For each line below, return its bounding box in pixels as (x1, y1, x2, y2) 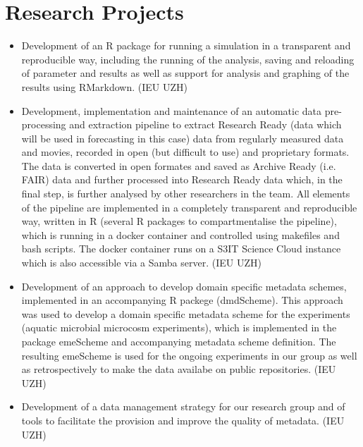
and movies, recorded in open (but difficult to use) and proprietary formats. (21, 145, 350, 159)
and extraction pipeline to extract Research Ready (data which (69, 117, 342, 132)
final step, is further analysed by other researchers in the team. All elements (21, 186, 350, 201)
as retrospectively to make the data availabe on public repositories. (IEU (21, 362, 336, 376)
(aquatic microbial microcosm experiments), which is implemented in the (21, 320, 337, 335)
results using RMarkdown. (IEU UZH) (21, 79, 188, 94)
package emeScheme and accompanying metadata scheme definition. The (21, 334, 336, 348)
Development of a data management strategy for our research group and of (21, 399, 345, 414)
